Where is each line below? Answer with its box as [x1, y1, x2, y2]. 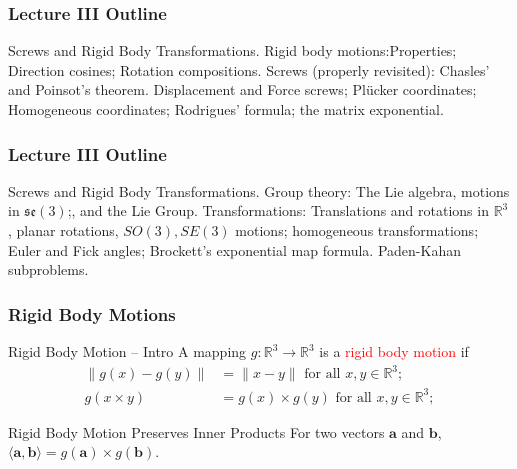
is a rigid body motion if [319, 341, 469, 361]
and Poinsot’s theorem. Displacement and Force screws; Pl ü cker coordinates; [8, 79, 477, 100]
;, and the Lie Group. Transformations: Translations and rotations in [67, 200, 489, 221]
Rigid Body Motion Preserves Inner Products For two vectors [8, 421, 385, 442]
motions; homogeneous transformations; [235, 220, 479, 240]
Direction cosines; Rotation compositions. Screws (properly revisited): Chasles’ [8, 59, 490, 80]
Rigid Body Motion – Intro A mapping [8, 341, 247, 361]
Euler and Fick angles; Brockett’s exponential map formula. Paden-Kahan [8, 239, 461, 260]
